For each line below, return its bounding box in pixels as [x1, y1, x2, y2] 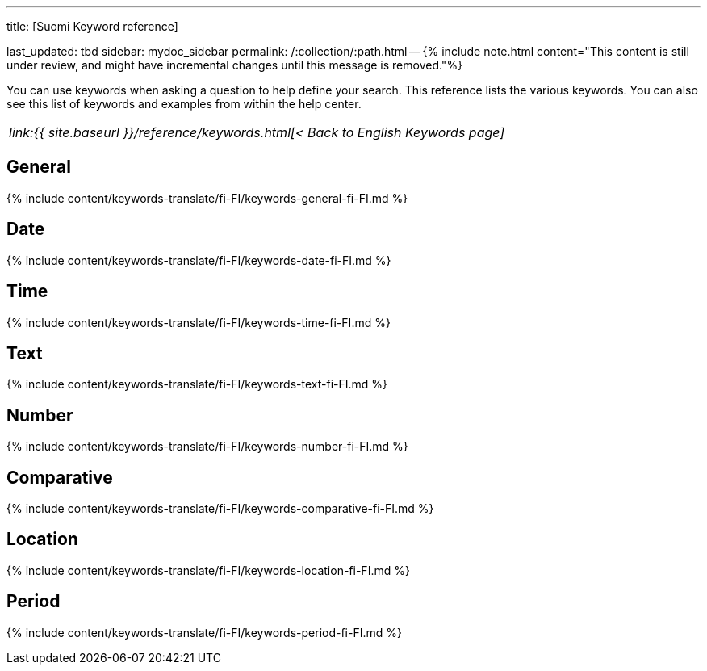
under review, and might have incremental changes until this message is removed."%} [6, 58, 463, 72]
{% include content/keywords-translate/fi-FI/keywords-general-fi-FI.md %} [6, 191, 408, 205]
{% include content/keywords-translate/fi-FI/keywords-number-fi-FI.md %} [6, 439, 408, 454]
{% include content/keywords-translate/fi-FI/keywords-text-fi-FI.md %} [6, 377, 388, 392]
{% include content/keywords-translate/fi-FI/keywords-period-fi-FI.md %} [6, 625, 402, 640]
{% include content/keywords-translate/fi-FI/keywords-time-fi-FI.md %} [6, 315, 391, 329]
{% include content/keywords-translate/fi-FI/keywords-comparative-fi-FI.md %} [6, 501, 434, 516]
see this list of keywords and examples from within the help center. [6, 97, 362, 111]
